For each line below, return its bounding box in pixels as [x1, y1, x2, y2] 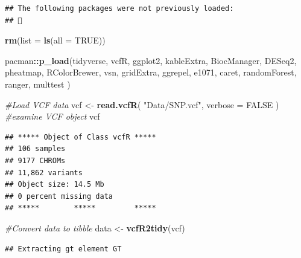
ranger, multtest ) [5, 77, 71, 90]
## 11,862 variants [5, 168, 83, 177]
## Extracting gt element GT [5, 244, 122, 253]
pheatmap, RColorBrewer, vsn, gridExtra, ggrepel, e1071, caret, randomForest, [5, 66, 297, 79]
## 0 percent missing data [5, 192, 113, 201]
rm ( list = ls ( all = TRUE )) [5, 34, 106, 47]
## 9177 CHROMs [5, 156, 66, 165]
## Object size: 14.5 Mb [5, 180, 104, 189]
